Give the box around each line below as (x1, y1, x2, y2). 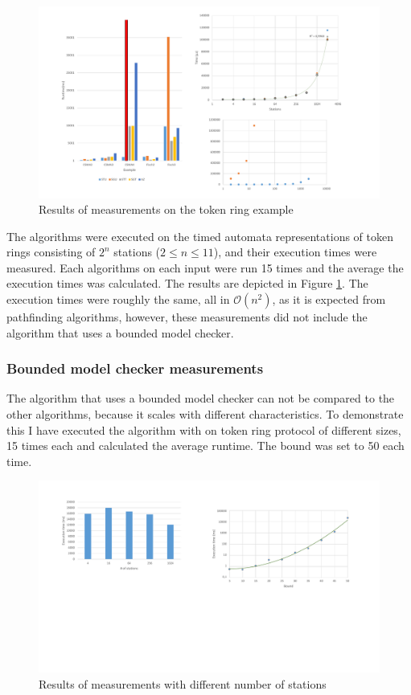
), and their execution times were (213, 243, 377, 260)
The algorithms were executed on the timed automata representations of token (6, 227, 394, 244)
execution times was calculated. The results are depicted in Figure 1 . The (6, 275, 368, 292)
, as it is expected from (272, 291, 386, 308)
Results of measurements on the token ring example (39, 201, 294, 218)
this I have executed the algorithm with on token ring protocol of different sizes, (6, 421, 401, 438)
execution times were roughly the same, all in (6, 291, 230, 308)
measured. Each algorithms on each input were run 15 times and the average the (6, 259, 404, 276)
